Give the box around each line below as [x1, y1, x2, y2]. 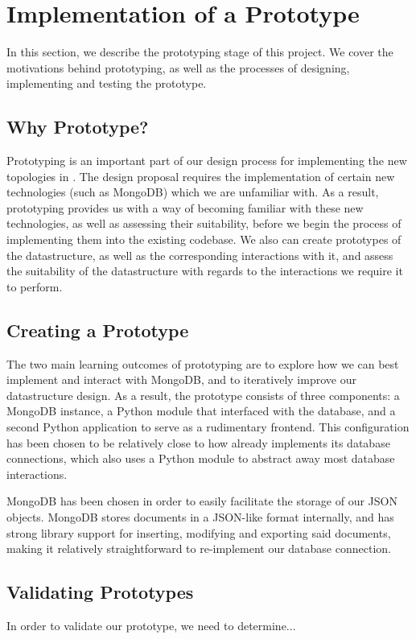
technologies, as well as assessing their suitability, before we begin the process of [6, 215, 402, 232]
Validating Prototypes [6, 579, 194, 604]
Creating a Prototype [6, 317, 189, 342]
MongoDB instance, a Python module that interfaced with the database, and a [6, 402, 396, 419]
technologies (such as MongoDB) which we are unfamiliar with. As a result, [6, 183, 379, 200]
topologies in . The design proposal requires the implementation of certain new [6, 167, 395, 184]
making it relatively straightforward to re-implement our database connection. [6, 540, 391, 557]
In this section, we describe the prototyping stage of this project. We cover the [6, 43, 393, 60]
